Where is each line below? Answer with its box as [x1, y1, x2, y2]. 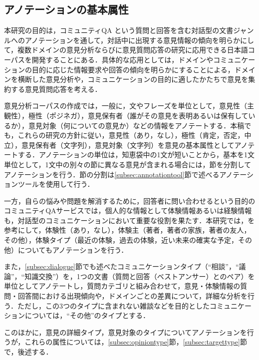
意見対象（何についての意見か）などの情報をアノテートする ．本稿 [28, 120, 245, 130]
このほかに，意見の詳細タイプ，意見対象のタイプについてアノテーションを [4, 327, 247, 337]
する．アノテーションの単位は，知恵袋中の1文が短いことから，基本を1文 [17, 149, 255, 160]
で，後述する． [4, 347, 53, 357]
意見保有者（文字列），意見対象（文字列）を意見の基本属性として [21, 139, 235, 150]
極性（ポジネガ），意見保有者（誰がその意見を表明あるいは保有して [28, 110, 249, 120]
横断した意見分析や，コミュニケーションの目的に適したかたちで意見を [17, 74, 249, 84]
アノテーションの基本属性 [4, 1, 129, 17]
